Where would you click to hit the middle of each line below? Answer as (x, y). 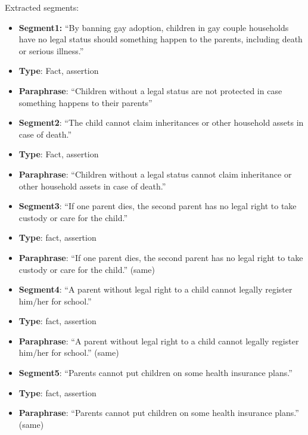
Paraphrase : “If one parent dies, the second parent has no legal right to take (161, 257)
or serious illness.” (51, 50)
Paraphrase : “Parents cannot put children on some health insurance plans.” (159, 413)
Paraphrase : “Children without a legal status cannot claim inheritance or (155, 174)
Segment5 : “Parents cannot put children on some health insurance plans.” (155, 373)
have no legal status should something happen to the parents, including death (161, 39)
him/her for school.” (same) (69, 352)
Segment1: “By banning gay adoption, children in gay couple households (154, 27)
